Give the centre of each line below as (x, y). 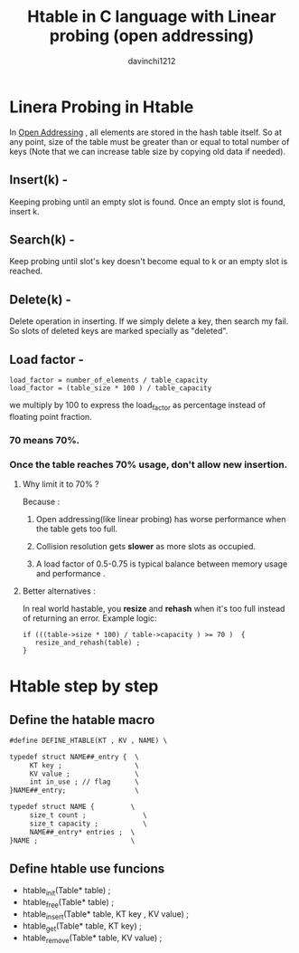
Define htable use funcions (87, 868)
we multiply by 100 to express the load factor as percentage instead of (138, 406)
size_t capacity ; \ (88, 824)
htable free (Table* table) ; (68, 903)
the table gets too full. (77, 529)
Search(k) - (42, 239)
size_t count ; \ (88, 815)
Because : (41, 501)
